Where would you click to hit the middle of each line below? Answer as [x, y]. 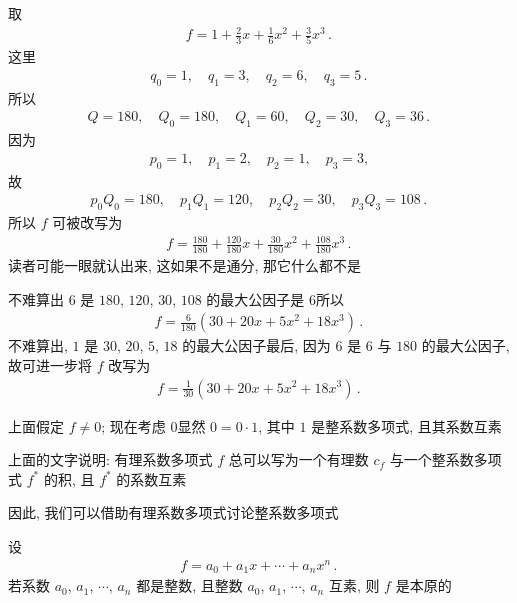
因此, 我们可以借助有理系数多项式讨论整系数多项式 [173, 512]
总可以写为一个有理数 [298, 459]
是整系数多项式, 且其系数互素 [406, 425]
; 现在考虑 [133, 425]
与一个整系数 [431, 459]
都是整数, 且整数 [189, 585]
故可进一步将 [50, 364]
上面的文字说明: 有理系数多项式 [110, 459]
